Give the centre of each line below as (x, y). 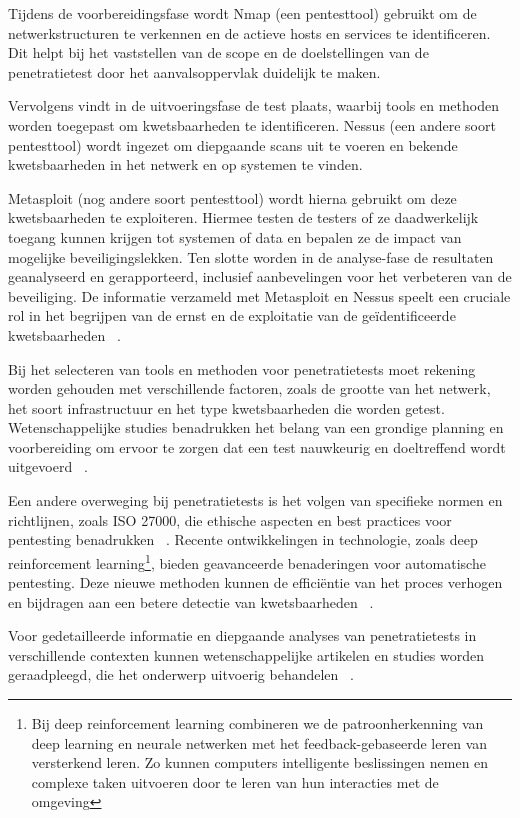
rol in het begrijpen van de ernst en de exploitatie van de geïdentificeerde (232, 315)
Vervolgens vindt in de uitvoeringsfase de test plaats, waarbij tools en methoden (253, 105)
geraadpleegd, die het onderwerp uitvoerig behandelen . (181, 674)
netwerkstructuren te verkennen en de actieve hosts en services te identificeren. (249, 32)
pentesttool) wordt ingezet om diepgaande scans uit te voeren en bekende (233, 144)
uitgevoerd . (48, 466)
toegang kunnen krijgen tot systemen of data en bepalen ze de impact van (235, 236)
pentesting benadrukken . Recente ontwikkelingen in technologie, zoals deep (243, 539)
